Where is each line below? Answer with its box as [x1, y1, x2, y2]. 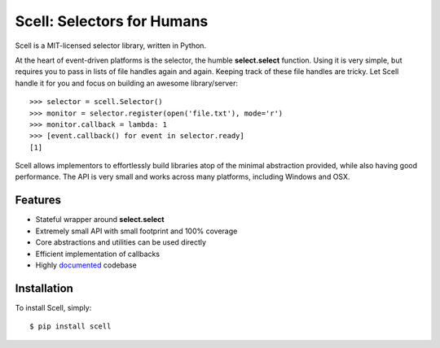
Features [15, 194, 61, 207]
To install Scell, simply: [15, 302, 92, 312]
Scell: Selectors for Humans [15, 12, 209, 30]
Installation [15, 281, 73, 295]
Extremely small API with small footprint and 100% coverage [35, 226, 238, 236]
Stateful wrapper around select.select [35, 215, 165, 224]
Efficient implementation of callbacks [35, 249, 161, 259]
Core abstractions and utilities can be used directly [35, 237, 207, 247]
